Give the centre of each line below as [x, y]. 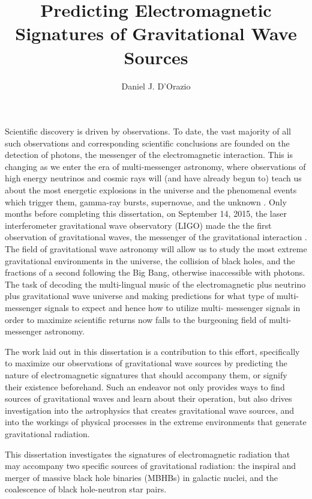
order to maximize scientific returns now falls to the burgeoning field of [136, 319]
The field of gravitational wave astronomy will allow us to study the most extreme [156, 249]
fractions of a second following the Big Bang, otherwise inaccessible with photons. [155, 272]
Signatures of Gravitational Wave [156, 33]
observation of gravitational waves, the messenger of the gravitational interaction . [156, 237]
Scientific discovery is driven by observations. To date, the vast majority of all [148, 131]
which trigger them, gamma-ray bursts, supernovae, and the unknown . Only [146, 201]
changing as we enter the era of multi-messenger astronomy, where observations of [155, 166]
